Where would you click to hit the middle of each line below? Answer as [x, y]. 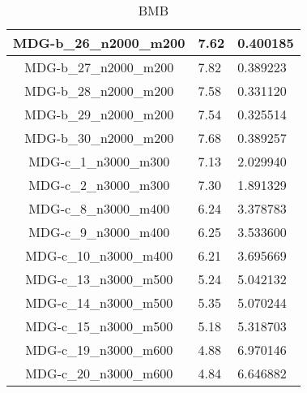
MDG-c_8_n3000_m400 [99, 208]
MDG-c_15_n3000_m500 [99, 326]
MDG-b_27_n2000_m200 [99, 67]
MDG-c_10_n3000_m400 [99, 255]
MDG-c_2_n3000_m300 [99, 185]
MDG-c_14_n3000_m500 [99, 302]
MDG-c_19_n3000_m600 [99, 350]
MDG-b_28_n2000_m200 [99, 91]
